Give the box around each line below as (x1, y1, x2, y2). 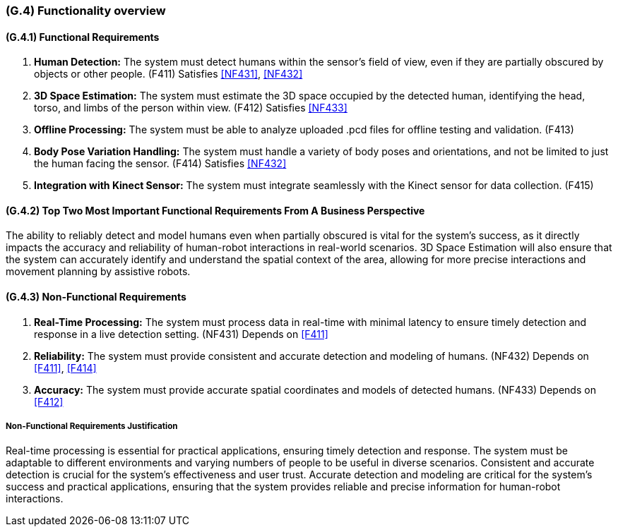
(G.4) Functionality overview (6, 4, 166, 18)
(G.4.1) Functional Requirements (6, 30, 160, 43)
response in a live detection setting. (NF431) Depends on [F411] (34, 327, 328, 340)
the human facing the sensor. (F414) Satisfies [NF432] (34, 157, 287, 170)
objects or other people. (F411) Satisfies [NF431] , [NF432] (34, 68, 303, 80)
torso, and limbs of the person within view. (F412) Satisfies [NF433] (34, 102, 347, 114)
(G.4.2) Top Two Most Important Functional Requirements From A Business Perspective (6, 204, 425, 217)
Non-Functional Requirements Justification (6, 421, 178, 432)
